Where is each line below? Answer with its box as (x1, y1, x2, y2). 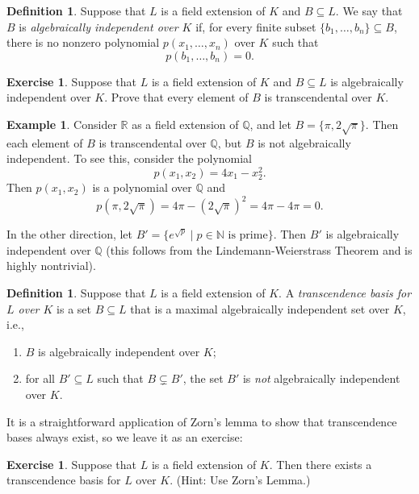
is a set (57, 300, 91, 317)
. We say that (335, 2, 403, 19)
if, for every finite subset (195, 18, 316, 35)
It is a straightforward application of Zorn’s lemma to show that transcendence (6, 413, 397, 430)
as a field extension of (132, 115, 239, 132)
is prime (228, 230, 268, 242)
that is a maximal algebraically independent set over (130, 300, 390, 317)
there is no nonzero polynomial (6, 34, 160, 51)
